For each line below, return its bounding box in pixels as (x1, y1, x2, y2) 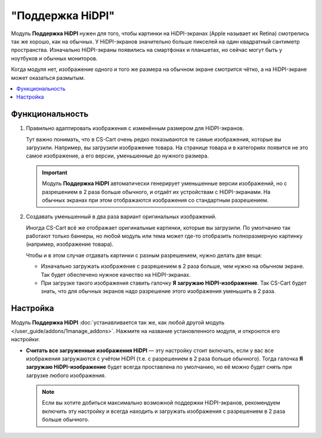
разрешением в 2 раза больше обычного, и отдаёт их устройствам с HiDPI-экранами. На (42, 188, 271, 195)
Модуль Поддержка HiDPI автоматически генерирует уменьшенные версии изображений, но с (42, 180, 287, 187)
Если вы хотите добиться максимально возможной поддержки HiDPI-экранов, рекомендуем (42, 399, 280, 406)
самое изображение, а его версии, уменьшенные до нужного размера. (26, 152, 209, 159)
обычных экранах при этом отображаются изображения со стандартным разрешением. (42, 196, 269, 203)
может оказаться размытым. (11, 74, 85, 81)
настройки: (11, 336, 40, 343)
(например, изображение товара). (26, 240, 114, 248)
